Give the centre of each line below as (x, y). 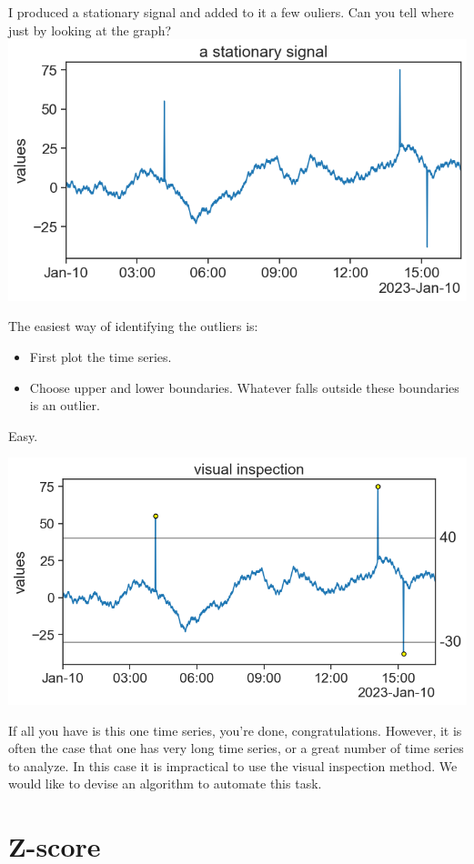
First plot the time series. (101, 357)
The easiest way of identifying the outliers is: (133, 326)
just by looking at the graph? (90, 30)
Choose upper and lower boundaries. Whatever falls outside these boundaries (244, 387)
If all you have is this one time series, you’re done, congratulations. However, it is (235, 730)
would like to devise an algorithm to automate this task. (165, 784)
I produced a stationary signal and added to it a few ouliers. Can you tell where (231, 12)
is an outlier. (65, 405)
